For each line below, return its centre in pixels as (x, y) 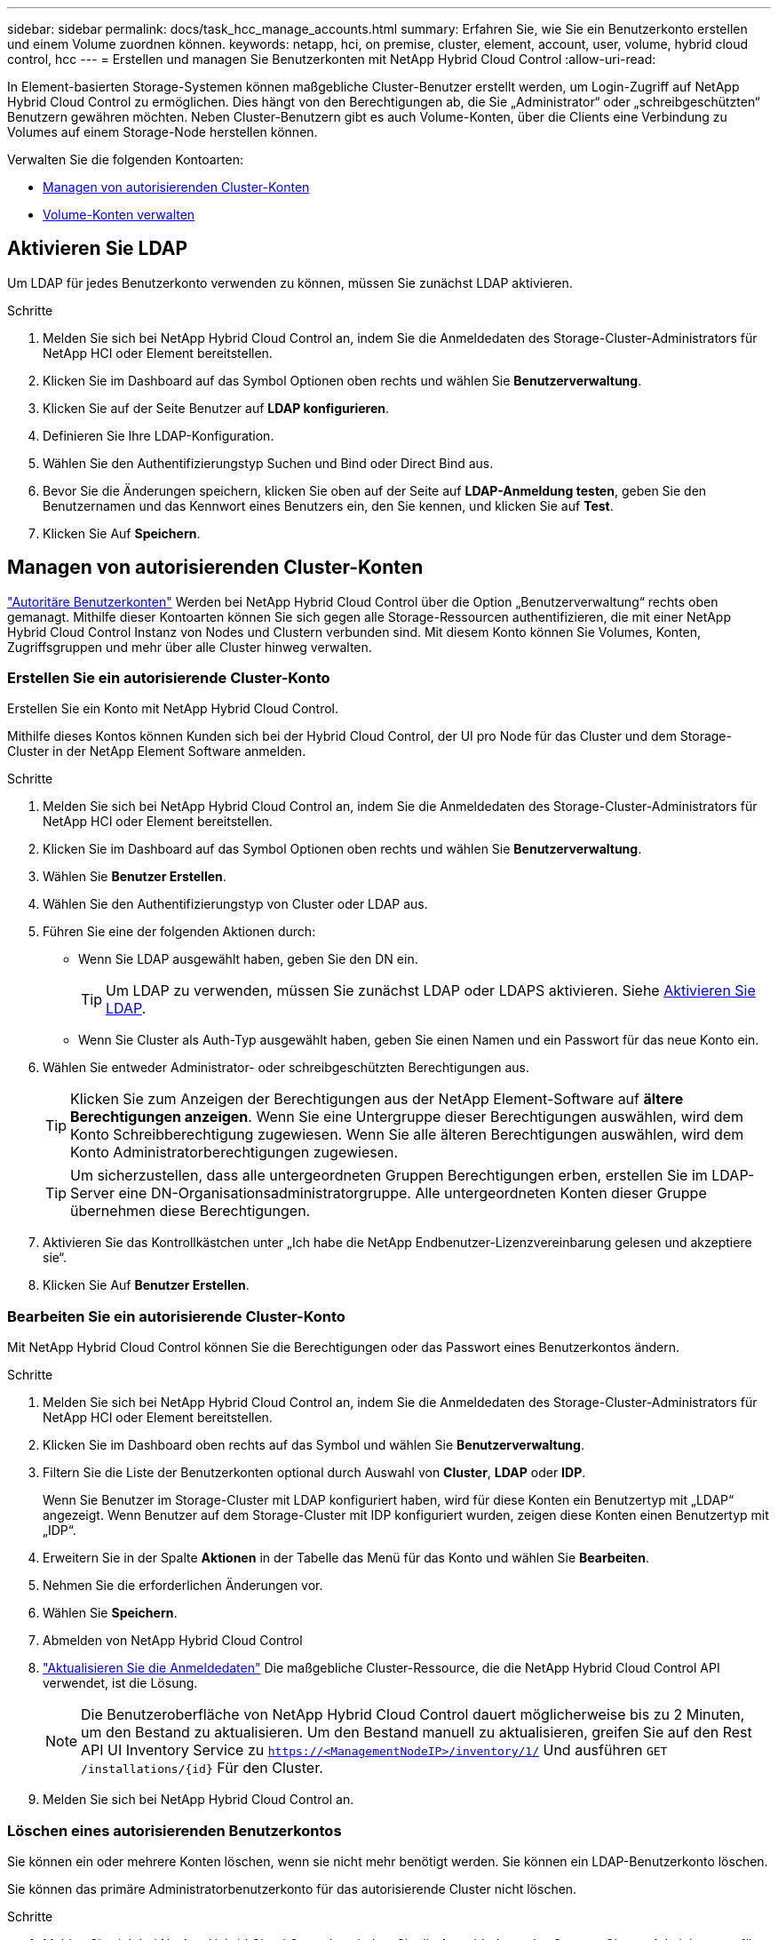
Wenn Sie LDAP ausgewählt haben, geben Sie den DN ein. (248, 959)
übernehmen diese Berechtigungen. (191, 1211)
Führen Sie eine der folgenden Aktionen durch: (179, 932)
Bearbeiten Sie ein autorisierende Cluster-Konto (176, 1316)
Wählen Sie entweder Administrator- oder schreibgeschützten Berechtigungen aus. (286, 1068)
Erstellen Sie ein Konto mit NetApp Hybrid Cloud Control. (173, 709)
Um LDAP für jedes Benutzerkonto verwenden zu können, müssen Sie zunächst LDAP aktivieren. (290, 282)
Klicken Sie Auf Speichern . (122, 533)
